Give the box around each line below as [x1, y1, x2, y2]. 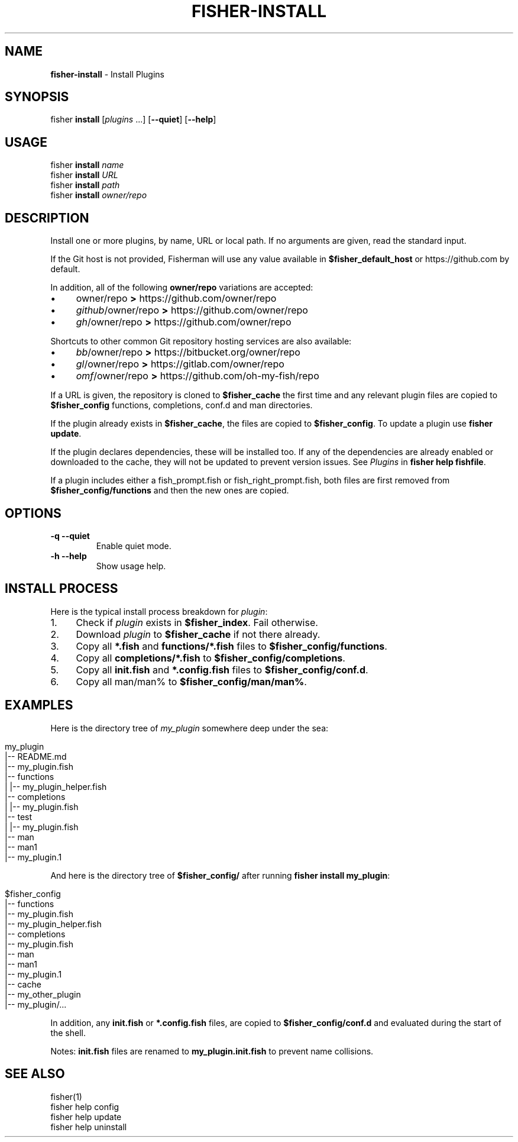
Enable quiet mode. [96, 540, 171, 551]
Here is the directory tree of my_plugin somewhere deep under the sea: [50, 722, 329, 733]
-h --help [50, 550, 87, 561]
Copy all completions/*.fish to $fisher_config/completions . [76, 651, 345, 664]
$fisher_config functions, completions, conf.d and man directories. [50, 400, 313, 411]
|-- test [5, 811, 33, 822]
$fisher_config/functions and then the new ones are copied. [50, 485, 289, 496]
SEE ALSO [5, 1066, 65, 1082]
